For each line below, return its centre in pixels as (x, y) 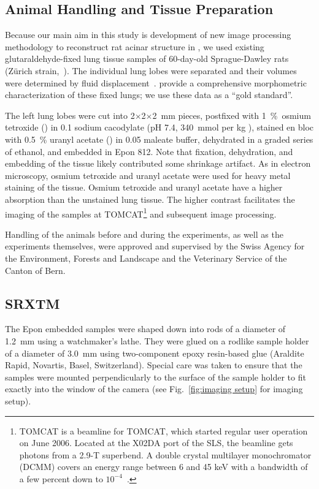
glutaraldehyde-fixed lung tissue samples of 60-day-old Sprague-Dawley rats (147, 59)
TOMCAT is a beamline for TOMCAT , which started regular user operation (163, 430)
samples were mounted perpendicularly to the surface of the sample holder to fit (156, 377)
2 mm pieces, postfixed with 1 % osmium (232, 115)
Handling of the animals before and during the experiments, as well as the (144, 234)
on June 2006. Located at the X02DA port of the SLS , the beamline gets (156, 443)
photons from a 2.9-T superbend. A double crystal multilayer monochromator (165, 454)
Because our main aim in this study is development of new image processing (148, 35)
